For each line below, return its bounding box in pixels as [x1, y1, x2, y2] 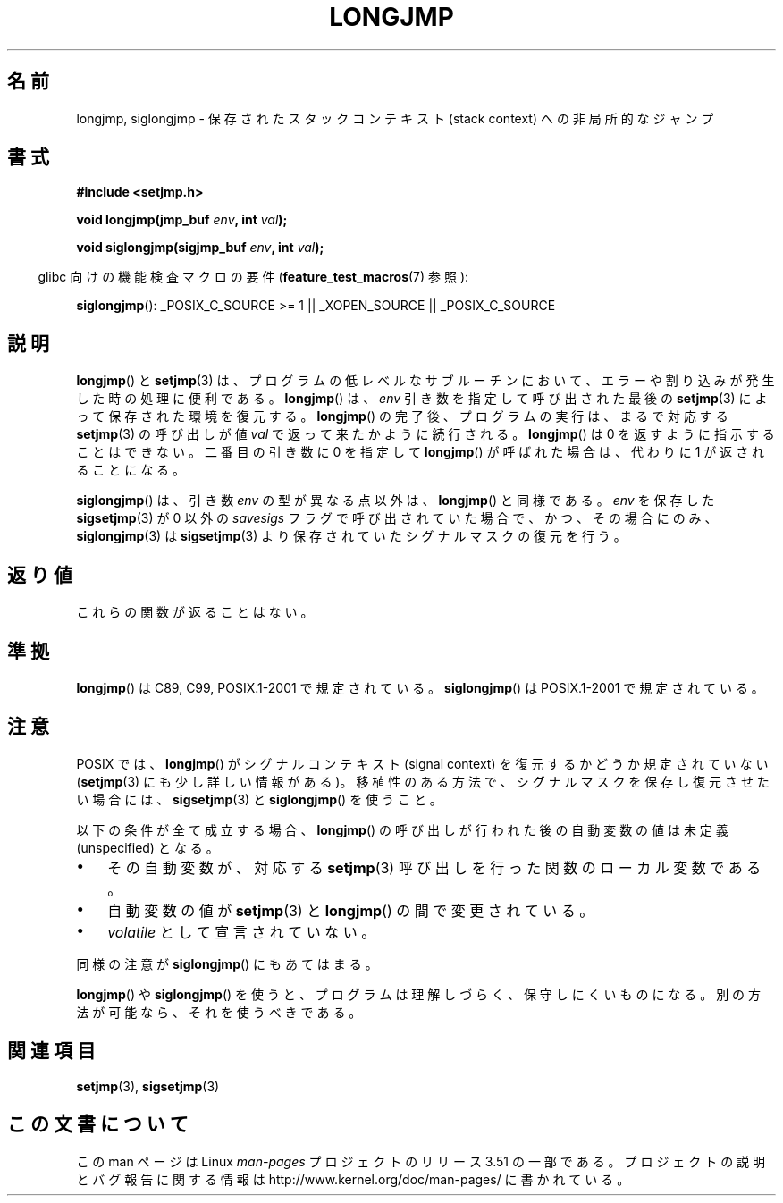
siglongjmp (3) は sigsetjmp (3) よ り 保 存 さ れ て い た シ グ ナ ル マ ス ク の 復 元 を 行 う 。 [76, 528, 627, 544]
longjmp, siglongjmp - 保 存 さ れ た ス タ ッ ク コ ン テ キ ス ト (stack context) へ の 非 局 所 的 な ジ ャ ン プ [76, 110, 714, 126]
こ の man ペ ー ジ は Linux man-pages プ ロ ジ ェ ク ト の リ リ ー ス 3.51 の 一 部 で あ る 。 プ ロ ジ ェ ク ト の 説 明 [76, 1153, 766, 1169]
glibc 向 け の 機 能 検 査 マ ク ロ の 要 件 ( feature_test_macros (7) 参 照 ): [38, 269, 469, 285]
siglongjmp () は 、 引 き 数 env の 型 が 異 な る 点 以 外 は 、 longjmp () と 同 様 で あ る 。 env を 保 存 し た [76, 492, 715, 509]
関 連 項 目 [7, 1039, 96, 1063]
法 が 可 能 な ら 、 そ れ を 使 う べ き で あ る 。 [76, 1004, 362, 1020]
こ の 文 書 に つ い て [7, 1113, 189, 1136]
